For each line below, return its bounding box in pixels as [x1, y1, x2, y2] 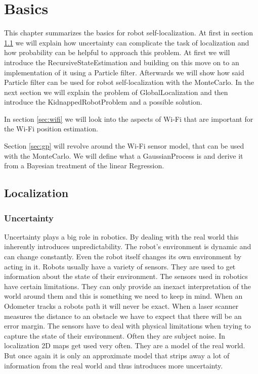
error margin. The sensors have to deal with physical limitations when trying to [4, 320, 251, 331]
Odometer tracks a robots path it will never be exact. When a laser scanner [4, 301, 239, 311]
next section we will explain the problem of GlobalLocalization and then [4, 86, 228, 97]
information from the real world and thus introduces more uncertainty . [4, 360, 223, 370]
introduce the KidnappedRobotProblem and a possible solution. [4, 97, 202, 107]
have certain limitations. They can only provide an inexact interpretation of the [4, 280, 251, 291]
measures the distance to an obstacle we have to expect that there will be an [4, 310, 242, 321]
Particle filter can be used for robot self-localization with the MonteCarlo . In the [4, 77, 254, 87]
